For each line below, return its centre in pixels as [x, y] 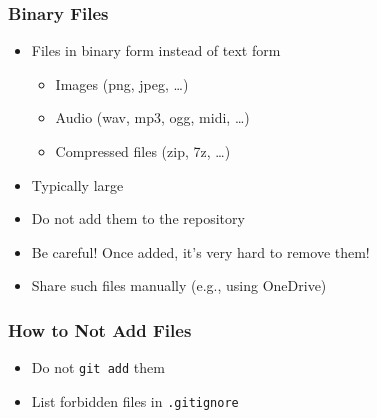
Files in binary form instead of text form [156, 50]
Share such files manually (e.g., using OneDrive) [179, 285]
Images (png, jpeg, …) [122, 83]
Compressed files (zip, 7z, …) [143, 151]
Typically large [77, 184]
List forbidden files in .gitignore [135, 400]
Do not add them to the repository [138, 218]
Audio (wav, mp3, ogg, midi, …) [152, 117]
